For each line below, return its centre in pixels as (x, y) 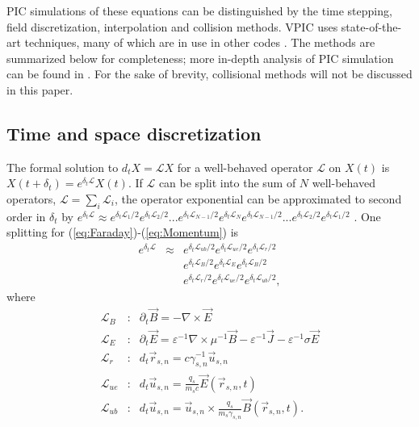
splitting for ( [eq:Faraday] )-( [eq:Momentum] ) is (123, 232)
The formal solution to (63, 167)
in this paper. (40, 89)
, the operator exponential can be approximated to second (258, 198)
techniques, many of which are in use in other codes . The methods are (200, 42)
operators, (31, 198)
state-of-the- (371, 26)
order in (26, 216)
